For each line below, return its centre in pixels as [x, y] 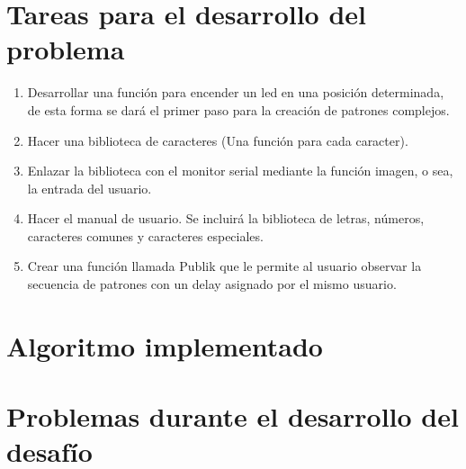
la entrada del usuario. [90, 188]
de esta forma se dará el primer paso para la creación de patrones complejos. [238, 109]
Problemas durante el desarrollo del [233, 416]
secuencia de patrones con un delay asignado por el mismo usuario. [212, 284]
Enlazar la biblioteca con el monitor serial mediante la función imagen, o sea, [240, 171]
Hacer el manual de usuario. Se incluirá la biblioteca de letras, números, [226, 218]
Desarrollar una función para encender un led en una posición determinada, [236, 92]
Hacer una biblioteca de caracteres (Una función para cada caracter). [218, 140]
